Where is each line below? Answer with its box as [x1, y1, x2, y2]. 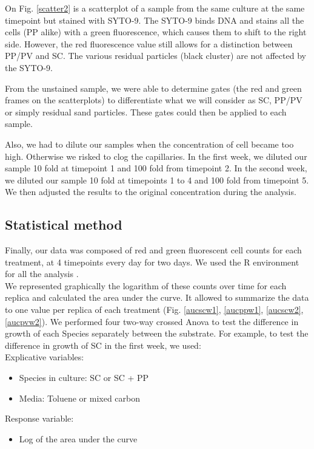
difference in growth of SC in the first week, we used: [5, 338, 201, 351]
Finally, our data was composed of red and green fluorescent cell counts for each [5, 244, 302, 256]
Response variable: [5, 412, 74, 425]
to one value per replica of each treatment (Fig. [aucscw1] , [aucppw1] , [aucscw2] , [5, 303, 304, 316]
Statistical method [5, 215, 122, 234]
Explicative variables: [5, 351, 84, 363]
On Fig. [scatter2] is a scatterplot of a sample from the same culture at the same [5, 2, 305, 14]
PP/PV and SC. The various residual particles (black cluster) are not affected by [5, 49, 306, 62]
